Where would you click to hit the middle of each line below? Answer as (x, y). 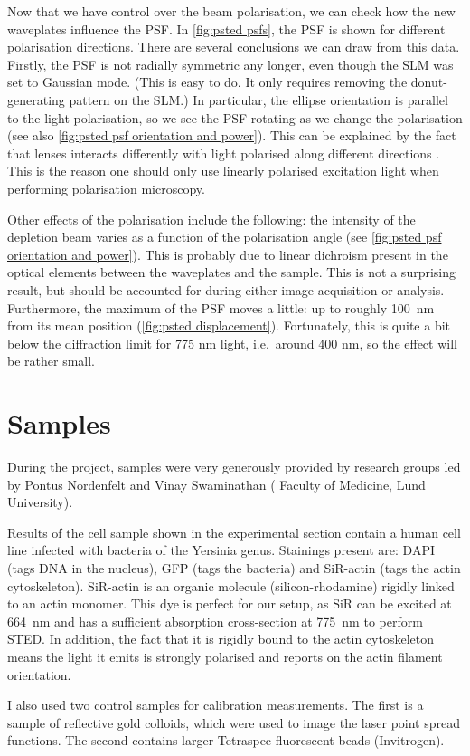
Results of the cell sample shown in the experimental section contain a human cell (234, 532)
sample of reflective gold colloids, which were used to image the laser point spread (234, 722)
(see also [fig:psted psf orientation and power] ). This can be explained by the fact (232, 135)
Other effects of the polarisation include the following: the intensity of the (211, 219)
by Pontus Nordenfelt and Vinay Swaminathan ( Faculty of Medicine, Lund (216, 484)
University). (40, 502)
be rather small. (51, 361)
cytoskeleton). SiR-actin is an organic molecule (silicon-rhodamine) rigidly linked (231, 585)
